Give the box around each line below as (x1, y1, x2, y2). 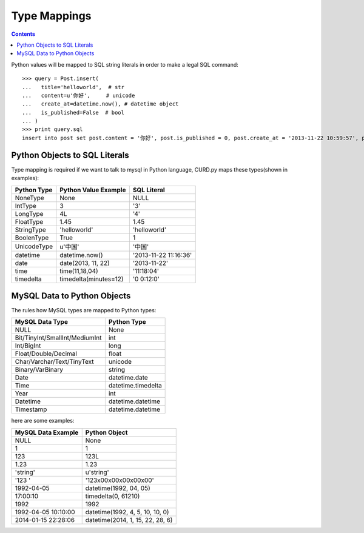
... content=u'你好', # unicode (22, 92, 135, 99)
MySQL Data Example (15, 428, 79, 437)
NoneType (15, 193, 45, 202)
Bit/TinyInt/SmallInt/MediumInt (15, 334, 102, 342)
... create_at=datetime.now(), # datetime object (22, 101, 179, 107)
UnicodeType (15, 242, 53, 250)
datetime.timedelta (108, 381, 162, 390)
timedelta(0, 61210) (85, 492, 140, 500)
